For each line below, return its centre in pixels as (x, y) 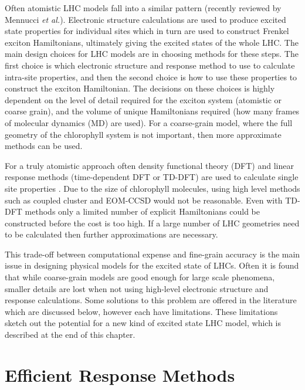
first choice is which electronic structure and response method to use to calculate (150, 65)
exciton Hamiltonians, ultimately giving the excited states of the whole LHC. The (152, 42)
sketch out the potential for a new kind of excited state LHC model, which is (143, 323)
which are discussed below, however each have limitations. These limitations (141, 311)
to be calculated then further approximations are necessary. (111, 234)
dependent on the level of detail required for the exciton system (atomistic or (143, 99)
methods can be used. (44, 146)
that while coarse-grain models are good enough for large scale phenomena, (140, 277)
